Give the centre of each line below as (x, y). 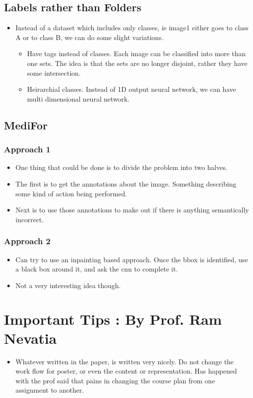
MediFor (26, 125)
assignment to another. (50, 390)
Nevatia (30, 338)
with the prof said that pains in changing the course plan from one (115, 380)
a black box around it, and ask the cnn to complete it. (97, 269)
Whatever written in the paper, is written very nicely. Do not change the (125, 361)
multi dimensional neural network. (78, 98)
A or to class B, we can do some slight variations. (89, 37)
